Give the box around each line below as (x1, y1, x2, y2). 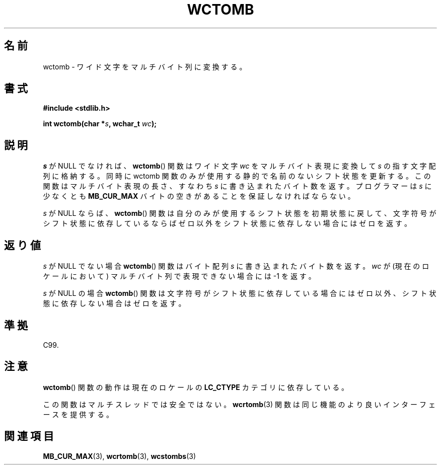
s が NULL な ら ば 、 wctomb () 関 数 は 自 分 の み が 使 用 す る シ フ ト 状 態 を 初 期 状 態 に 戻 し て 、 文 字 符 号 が (43, 209, 436, 218)
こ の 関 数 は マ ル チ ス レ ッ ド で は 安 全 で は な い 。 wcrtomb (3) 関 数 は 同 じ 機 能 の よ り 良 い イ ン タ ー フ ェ (43, 400, 435, 409)
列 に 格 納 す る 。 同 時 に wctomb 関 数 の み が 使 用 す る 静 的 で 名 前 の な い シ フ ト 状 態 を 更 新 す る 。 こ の (43, 172, 431, 181)
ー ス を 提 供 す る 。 (43, 410, 113, 419)
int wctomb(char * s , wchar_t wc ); (43, 119, 157, 128)
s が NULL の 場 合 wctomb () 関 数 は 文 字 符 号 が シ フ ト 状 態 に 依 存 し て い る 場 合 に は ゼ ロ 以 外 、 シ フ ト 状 (43, 289, 436, 298)
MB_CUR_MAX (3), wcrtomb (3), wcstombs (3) (43, 451, 196, 460)
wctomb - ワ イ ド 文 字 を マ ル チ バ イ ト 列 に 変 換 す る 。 (43, 62, 247, 71)
